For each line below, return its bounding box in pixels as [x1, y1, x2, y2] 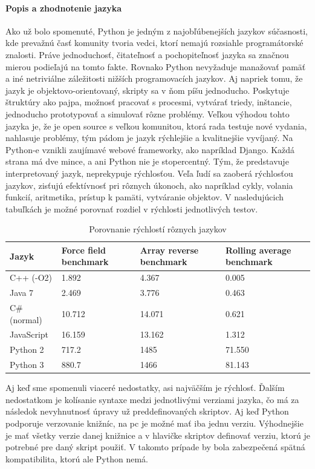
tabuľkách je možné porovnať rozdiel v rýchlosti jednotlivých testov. [5, 202, 258, 215]
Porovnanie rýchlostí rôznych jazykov [89, 223, 227, 235]
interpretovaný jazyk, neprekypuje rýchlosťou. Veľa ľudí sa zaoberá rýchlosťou [5, 166, 293, 179]
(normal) [10, 313, 42, 326]
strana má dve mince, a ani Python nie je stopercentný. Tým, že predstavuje [5, 155, 289, 168]
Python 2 [10, 343, 44, 356]
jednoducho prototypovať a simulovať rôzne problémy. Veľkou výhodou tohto [5, 107, 290, 120]
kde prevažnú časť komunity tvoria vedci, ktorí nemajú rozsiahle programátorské [5, 36, 304, 49]
